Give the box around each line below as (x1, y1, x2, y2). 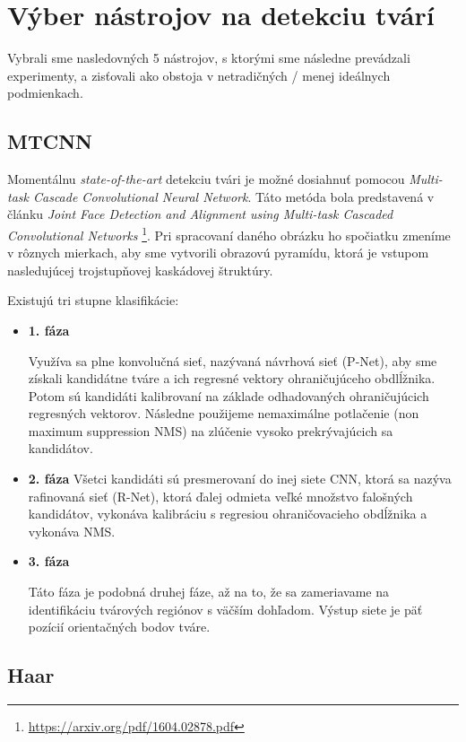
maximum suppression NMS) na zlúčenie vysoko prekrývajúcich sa (28, 421, 393, 440)
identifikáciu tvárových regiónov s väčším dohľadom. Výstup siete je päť (28, 599, 423, 618)
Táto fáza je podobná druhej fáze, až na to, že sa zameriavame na (28, 582, 390, 601)
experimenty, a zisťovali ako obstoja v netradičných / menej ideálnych (7, 65, 391, 84)
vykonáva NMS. (28, 521, 116, 540)
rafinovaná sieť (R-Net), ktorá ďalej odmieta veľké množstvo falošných (28, 486, 413, 505)
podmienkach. (7, 83, 83, 102)
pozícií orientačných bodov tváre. (28, 617, 211, 636)
